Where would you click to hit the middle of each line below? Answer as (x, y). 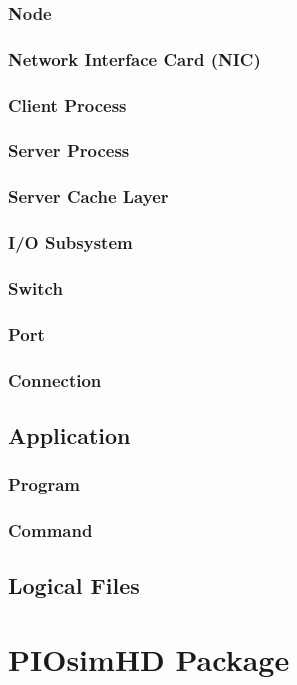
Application (69, 434)
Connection (55, 379)
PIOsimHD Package (149, 659)
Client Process (67, 104)
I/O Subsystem (70, 242)
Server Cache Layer (88, 196)
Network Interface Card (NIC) (134, 58)
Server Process (69, 150)
